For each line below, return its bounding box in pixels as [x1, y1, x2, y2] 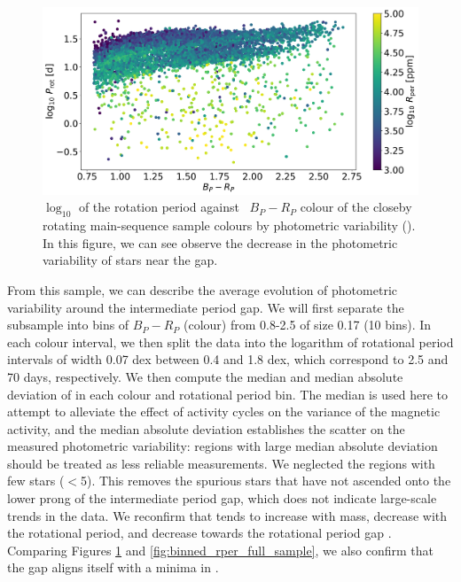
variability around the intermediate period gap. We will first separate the [7, 298, 404, 316]
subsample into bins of [7, 315, 129, 334]
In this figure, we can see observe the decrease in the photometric [43, 233, 398, 252]
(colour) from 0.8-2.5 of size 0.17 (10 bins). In [184, 315, 432, 334]
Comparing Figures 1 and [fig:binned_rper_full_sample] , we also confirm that [7, 540, 434, 559]
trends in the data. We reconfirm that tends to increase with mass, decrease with [7, 506, 448, 524]
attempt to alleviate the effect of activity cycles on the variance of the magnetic [7, 402, 441, 421]
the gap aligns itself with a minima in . [7, 558, 219, 577]
